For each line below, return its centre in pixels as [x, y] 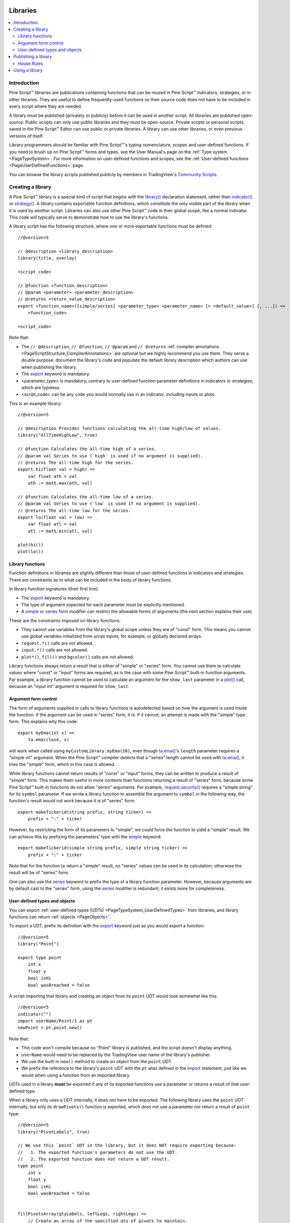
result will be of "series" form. [39, 873]
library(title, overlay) [47, 258]
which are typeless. [41, 387]
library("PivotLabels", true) [54, 1132]
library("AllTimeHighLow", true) [58, 435]
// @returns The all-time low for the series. [74, 510]
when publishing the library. [49, 367]
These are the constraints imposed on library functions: [65, 620]
